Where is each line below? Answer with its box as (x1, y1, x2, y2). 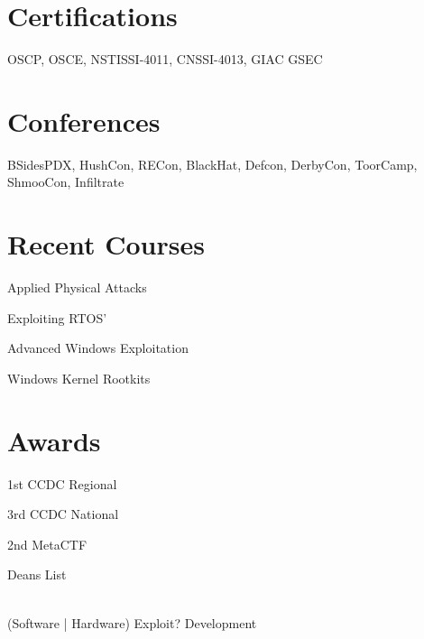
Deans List (7, 565, 67, 584)
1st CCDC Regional (7, 474, 117, 493)
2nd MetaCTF (7, 534, 88, 553)
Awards (7, 421, 101, 458)
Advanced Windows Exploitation (7, 338, 189, 357)
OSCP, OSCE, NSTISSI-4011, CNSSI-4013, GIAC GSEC (7, 50, 323, 69)
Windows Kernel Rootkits (7, 368, 151, 387)
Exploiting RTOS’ (7, 308, 107, 327)
